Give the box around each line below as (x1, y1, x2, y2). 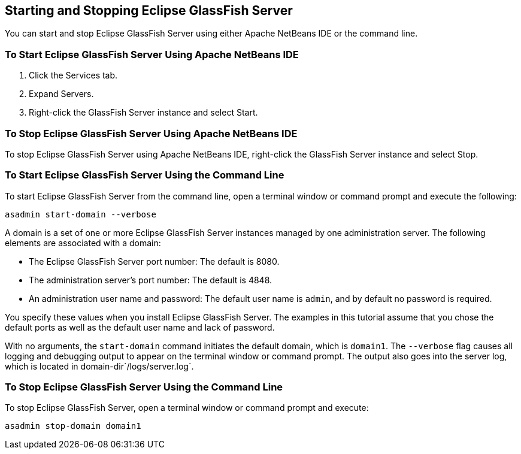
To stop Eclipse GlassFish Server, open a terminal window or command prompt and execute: (5, 402, 369, 413)
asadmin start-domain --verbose (5, 209, 156, 219)
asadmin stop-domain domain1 (5, 421, 141, 431)
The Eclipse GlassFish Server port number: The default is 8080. (29, 256, 280, 267)
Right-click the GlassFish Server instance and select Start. (29, 107, 258, 118)
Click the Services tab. (29, 70, 118, 81)
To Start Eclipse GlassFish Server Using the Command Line (5, 169, 284, 181)
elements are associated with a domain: (5, 237, 161, 248)
